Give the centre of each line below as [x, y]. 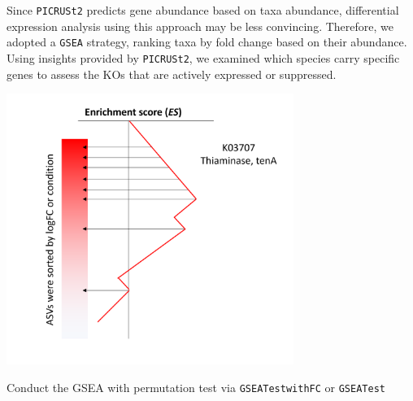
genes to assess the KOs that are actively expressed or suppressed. [172, 74]
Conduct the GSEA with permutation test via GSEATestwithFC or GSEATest [196, 387]
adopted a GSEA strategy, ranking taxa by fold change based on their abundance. [207, 42]
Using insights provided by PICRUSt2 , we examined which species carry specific [203, 57]
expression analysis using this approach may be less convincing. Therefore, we [200, 26]
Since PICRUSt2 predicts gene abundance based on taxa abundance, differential [203, 10]
